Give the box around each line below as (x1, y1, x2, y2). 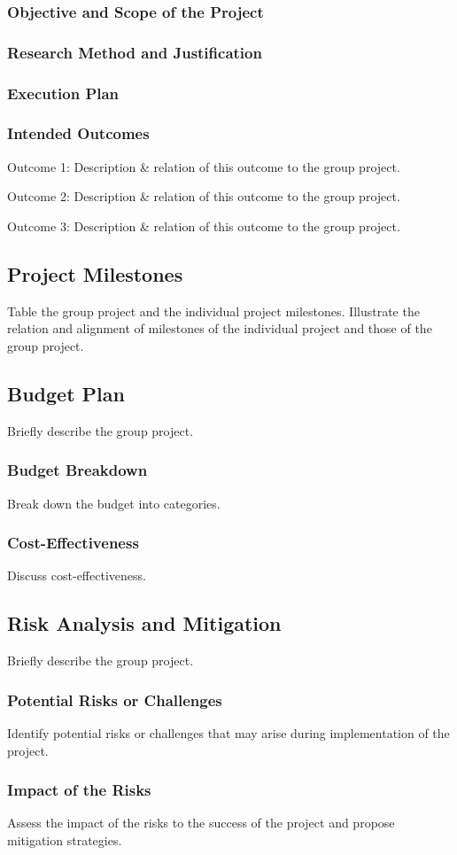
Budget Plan (7, 379, 125, 407)
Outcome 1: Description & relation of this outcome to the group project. (7, 157, 400, 175)
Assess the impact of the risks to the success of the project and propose (7, 813, 395, 832)
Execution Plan (7, 82, 120, 104)
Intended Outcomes (7, 122, 150, 144)
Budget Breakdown (7, 459, 148, 481)
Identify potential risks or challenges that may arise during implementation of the (7, 723, 450, 742)
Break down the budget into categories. (7, 494, 221, 512)
